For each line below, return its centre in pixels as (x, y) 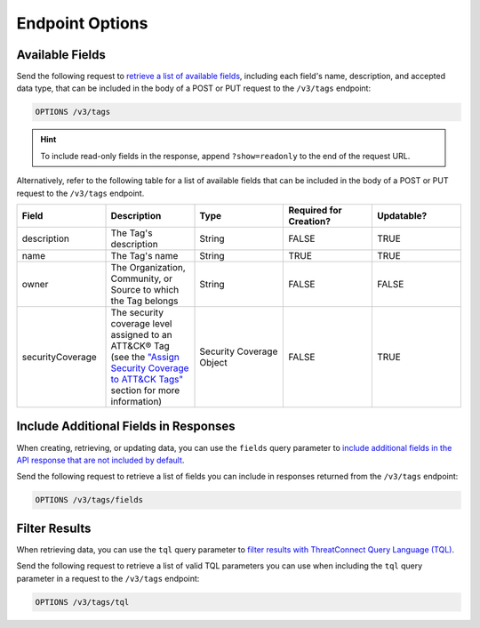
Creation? (309, 221)
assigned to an (141, 334)
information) (136, 401)
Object (213, 362)
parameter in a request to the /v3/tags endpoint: (108, 578)
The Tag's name (144, 255)
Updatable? (402, 215)
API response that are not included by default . (100, 460)
